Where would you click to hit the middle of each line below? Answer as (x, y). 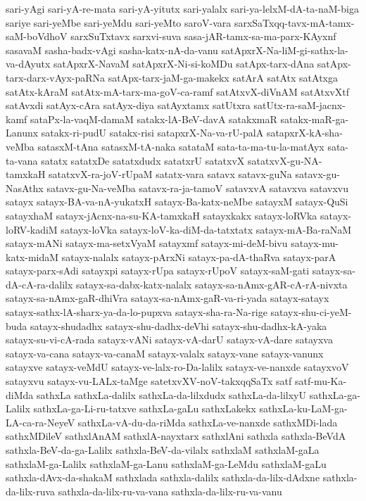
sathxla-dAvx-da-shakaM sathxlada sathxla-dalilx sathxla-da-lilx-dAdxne (163, 477)
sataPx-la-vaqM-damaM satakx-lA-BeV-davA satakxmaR (153, 119)
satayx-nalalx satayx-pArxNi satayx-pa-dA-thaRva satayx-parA (199, 256)
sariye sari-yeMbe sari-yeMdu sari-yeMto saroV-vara (119, 22)
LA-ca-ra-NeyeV (40, 422)
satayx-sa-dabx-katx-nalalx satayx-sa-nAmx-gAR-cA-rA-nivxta (212, 284)
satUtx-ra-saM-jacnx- (299, 105)
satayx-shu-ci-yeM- (311, 312)
